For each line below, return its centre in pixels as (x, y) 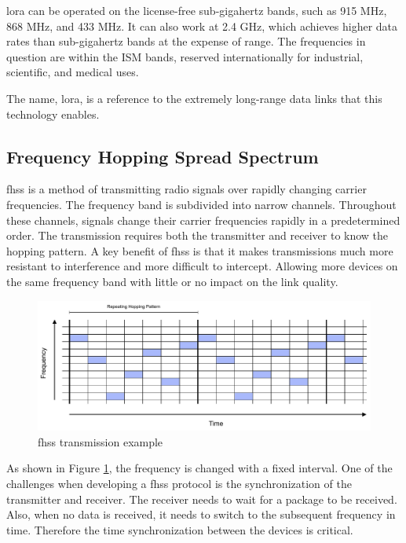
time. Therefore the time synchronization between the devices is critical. (180, 529)
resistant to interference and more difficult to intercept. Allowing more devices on (202, 266)
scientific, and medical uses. (73, 72)
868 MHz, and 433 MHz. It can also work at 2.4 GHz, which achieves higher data (202, 26)
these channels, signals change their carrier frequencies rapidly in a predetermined (203, 220)
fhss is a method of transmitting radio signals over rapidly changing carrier (187, 189)
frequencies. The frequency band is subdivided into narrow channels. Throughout (201, 204)
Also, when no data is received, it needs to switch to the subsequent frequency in (201, 514)
